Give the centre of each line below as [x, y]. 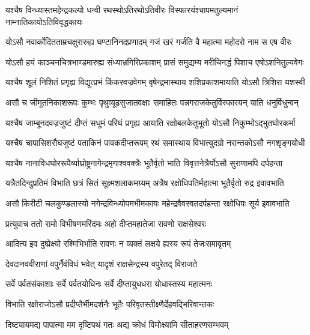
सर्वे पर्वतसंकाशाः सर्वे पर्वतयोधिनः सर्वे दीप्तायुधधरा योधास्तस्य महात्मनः [109, 284]
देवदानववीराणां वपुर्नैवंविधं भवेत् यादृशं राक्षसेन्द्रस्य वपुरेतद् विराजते [102, 263]
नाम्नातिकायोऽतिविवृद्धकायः [44, 21]
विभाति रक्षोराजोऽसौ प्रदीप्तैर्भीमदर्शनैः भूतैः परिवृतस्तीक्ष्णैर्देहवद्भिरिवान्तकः [110, 303]
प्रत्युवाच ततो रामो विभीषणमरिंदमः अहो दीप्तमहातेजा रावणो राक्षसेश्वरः [106, 223]
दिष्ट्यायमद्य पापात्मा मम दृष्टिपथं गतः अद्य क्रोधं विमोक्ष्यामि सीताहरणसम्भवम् [117, 324]
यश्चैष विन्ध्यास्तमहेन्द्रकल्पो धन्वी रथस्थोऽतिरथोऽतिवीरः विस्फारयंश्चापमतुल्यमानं [122, 10]
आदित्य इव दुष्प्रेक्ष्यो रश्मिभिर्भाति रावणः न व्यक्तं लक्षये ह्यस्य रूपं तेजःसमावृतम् [118, 243]
